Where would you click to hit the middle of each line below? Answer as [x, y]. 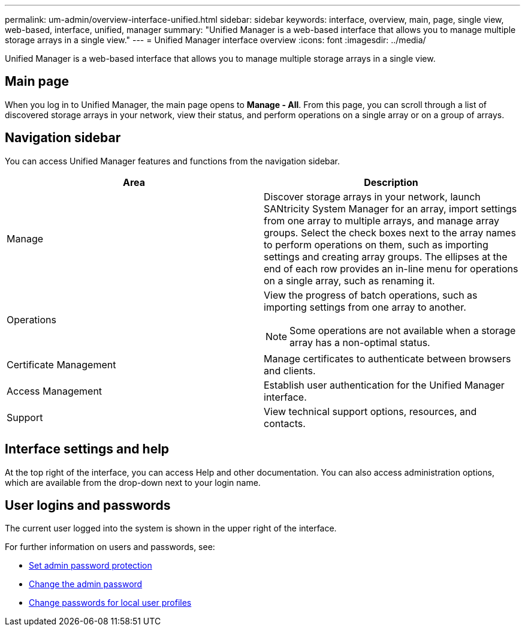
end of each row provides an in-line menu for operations [391, 268]
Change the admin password [86, 584]
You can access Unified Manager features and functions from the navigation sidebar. [173, 161]
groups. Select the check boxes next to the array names [390, 232]
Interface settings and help [87, 449]
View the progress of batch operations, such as [371, 295]
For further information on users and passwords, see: [110, 547]
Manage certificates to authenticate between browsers [387, 358]
